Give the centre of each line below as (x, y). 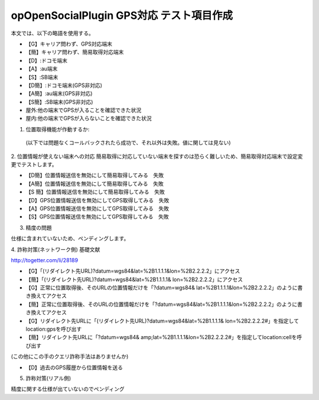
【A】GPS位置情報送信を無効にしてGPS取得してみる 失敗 (97, 208)
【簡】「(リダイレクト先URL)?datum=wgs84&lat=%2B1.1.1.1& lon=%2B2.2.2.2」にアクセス (134, 279)
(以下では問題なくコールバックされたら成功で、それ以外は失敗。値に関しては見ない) (128, 143)
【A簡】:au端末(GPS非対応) (59, 93)
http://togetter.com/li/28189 (45, 260)
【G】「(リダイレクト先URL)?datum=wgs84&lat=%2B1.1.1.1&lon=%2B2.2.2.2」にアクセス (133, 271)
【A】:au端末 (42, 69)
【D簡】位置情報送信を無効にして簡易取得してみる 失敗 (95, 175)
